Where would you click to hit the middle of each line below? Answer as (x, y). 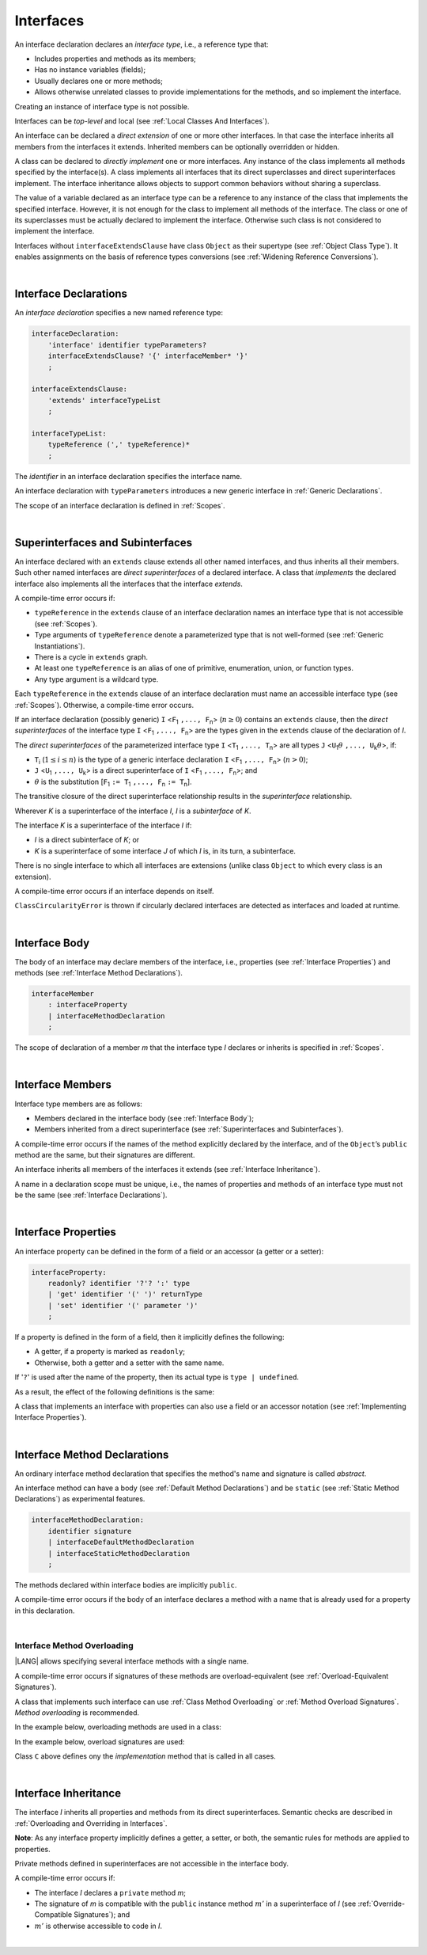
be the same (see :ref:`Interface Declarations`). (91, 1195)
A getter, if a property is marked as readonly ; (110, 1352)
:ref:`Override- (382, 1904)
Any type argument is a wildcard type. (96, 679)
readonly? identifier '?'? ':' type (119, 1283)
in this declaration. (45, 1611)
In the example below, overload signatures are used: (100, 1741)
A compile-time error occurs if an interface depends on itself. (114, 891)
